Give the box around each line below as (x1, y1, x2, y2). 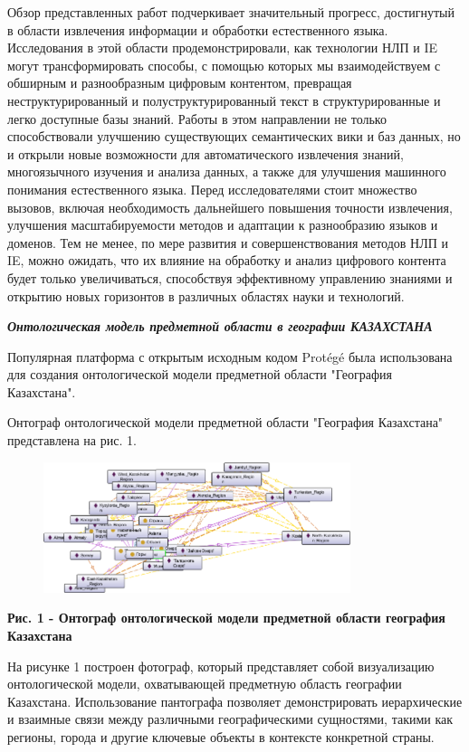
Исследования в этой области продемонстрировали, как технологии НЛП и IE (7, 38, 438, 57)
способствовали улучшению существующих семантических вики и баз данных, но (7, 127, 461, 146)
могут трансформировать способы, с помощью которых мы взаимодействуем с (7, 55, 441, 74)
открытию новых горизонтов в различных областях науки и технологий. (7, 286, 405, 305)
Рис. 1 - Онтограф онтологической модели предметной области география (7, 608, 445, 627)
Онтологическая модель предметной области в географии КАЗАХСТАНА (7, 317, 433, 336)
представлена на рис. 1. (7, 431, 137, 450)
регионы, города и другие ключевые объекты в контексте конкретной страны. (7, 728, 435, 746)
